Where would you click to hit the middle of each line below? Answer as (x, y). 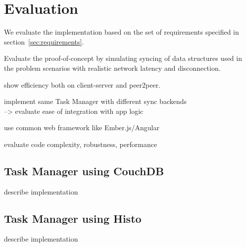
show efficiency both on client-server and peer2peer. (82, 84)
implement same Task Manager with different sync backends (96, 101)
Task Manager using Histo (73, 218)
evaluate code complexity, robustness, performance (81, 144)
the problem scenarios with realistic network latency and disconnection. (112, 68)
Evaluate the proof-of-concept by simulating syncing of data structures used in (123, 58)
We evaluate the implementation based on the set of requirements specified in (122, 32)
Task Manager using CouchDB (84, 171)
